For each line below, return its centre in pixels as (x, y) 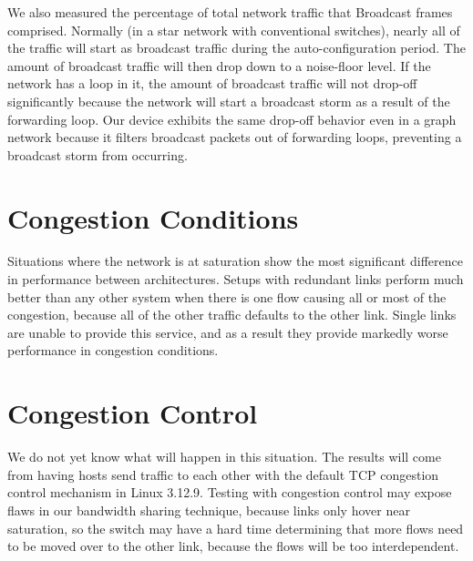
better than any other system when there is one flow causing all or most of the (227, 296)
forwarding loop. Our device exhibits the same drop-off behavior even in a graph (232, 119)
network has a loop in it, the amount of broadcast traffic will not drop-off (212, 83)
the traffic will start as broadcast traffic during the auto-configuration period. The (236, 48)
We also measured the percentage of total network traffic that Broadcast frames (230, 12)
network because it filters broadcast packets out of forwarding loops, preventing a (235, 137)
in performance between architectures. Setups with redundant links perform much (236, 279)
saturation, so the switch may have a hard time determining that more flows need (236, 528)
